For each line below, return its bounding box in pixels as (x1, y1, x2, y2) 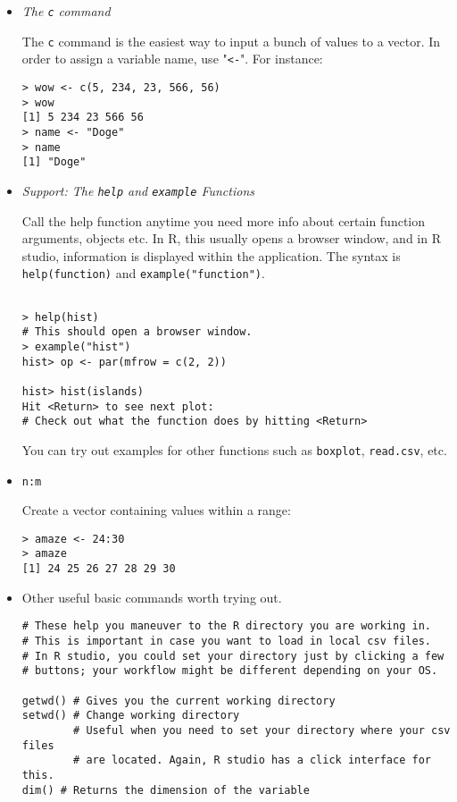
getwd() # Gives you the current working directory (21, 694, 336, 707)
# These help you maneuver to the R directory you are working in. (21, 620, 431, 633)
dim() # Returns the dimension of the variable (21, 783, 310, 797)
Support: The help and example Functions (21, 181, 255, 199)
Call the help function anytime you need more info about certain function (21, 211, 426, 230)
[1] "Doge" (21, 156, 87, 169)
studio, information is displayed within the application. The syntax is (21, 246, 401, 265)
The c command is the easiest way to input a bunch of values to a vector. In (21, 31, 441, 50)
